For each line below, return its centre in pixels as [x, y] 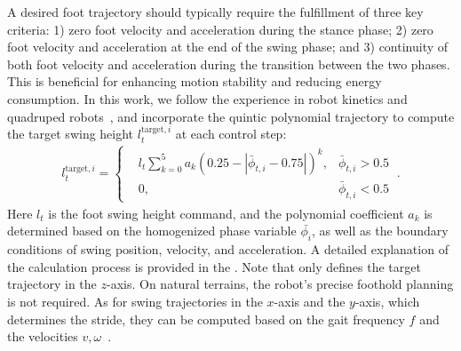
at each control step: [231, 134]
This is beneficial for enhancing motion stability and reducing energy [195, 81]
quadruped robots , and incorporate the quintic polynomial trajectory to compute [231, 116]
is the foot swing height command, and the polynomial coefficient [226, 213]
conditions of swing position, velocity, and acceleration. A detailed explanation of [228, 249]
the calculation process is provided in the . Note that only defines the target [214, 266]
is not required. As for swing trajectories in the [135, 302]
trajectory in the [52, 284]
